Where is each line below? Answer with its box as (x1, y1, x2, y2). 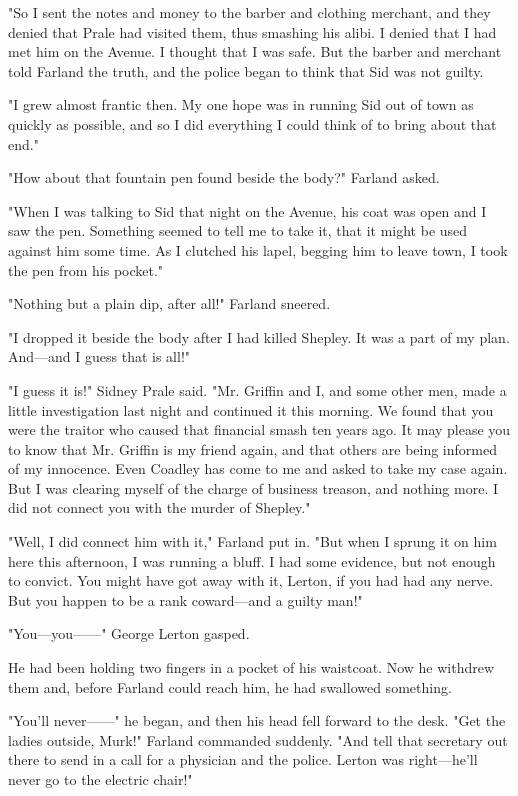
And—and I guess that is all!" (8, 346, 191, 367)
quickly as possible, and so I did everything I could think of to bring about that (8, 113, 497, 134)
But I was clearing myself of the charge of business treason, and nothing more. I (8, 477, 498, 498)
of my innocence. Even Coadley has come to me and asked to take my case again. (8, 458, 508, 479)
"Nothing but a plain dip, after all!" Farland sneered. (8, 293, 331, 314)
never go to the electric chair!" (8, 769, 193, 789)
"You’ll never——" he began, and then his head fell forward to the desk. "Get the (8, 710, 506, 731)
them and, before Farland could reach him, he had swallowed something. (8, 676, 452, 697)
